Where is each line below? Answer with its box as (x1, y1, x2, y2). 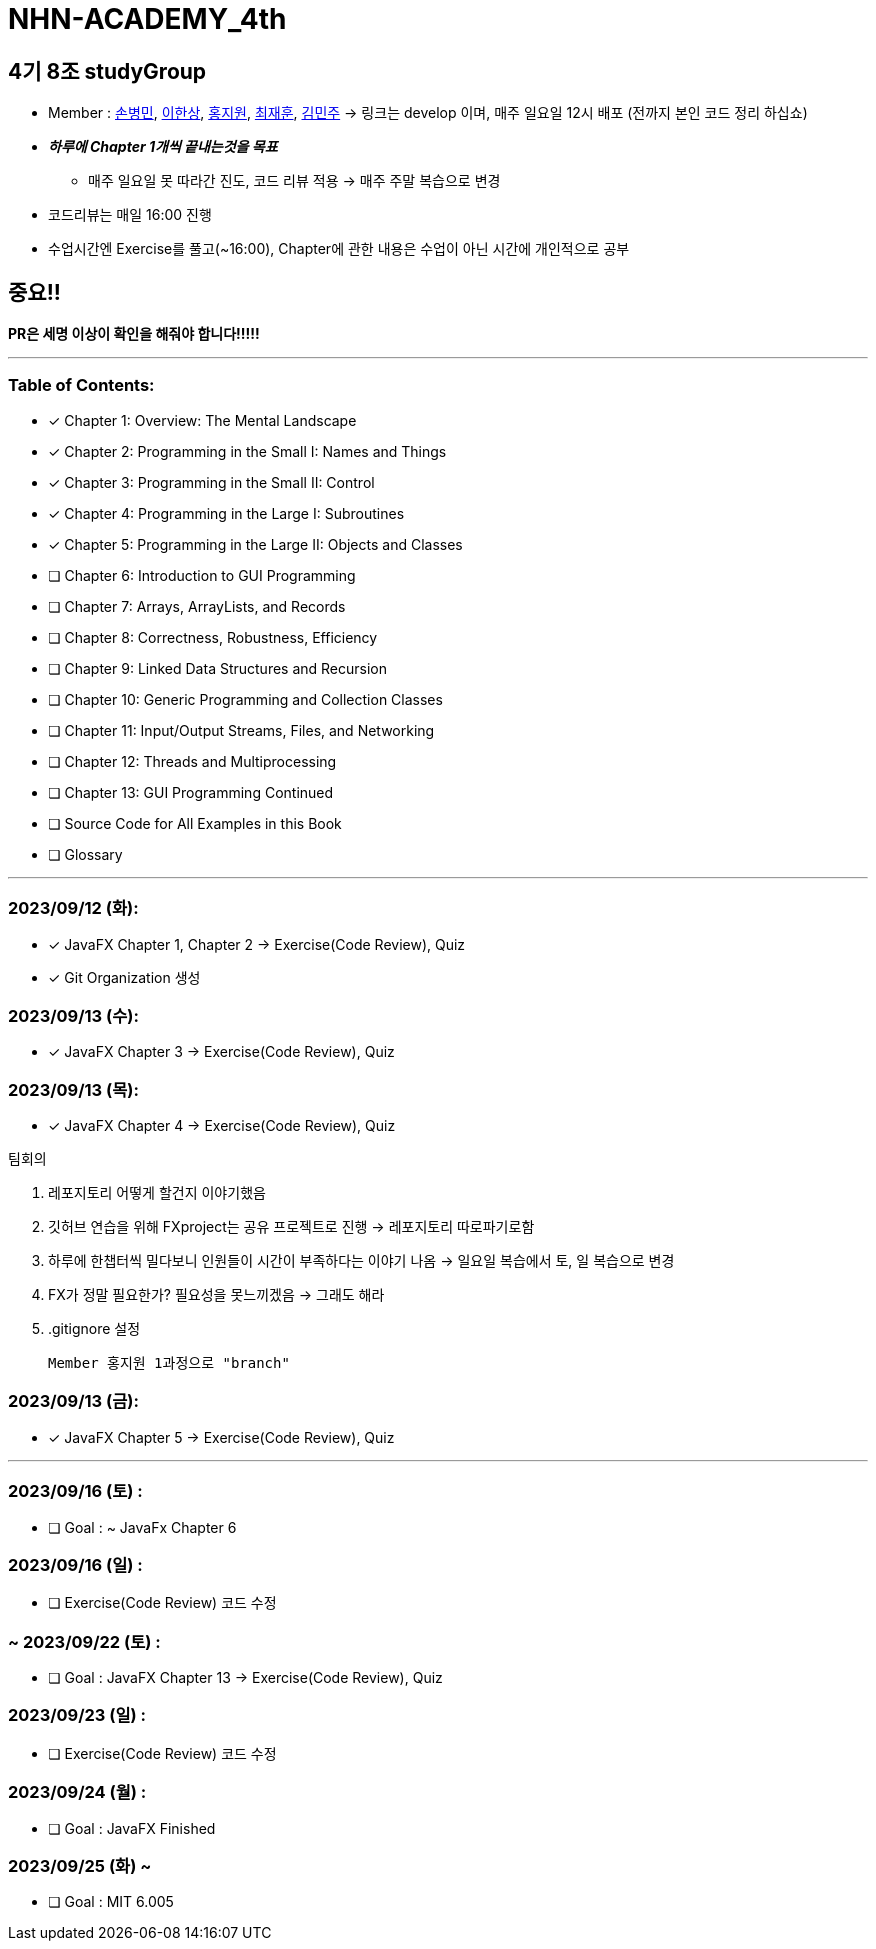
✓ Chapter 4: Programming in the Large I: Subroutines (48, 504, 405, 522)
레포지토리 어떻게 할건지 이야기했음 (48, 1184, 266, 1202)
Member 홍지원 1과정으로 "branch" (48, 1355, 290, 1372)
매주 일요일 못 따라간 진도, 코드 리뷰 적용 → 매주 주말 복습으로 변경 (88, 172, 501, 190)
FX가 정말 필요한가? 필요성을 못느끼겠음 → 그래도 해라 (48, 1286, 385, 1304)
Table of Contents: (8, 375, 155, 396)
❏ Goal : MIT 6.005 (48, 1893, 174, 1911)
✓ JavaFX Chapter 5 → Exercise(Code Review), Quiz (48, 1428, 395, 1446)
